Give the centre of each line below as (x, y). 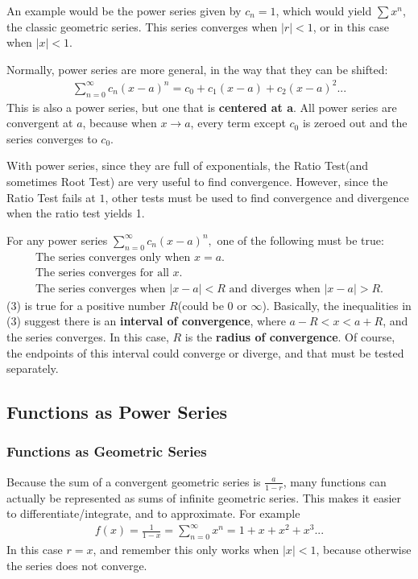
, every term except (238, 123)
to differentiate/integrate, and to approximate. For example (153, 513)
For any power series (57, 240)
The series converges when (100, 289)
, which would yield (324, 10)
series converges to (52, 138)
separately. (33, 368)
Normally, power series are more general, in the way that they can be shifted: (197, 69)
